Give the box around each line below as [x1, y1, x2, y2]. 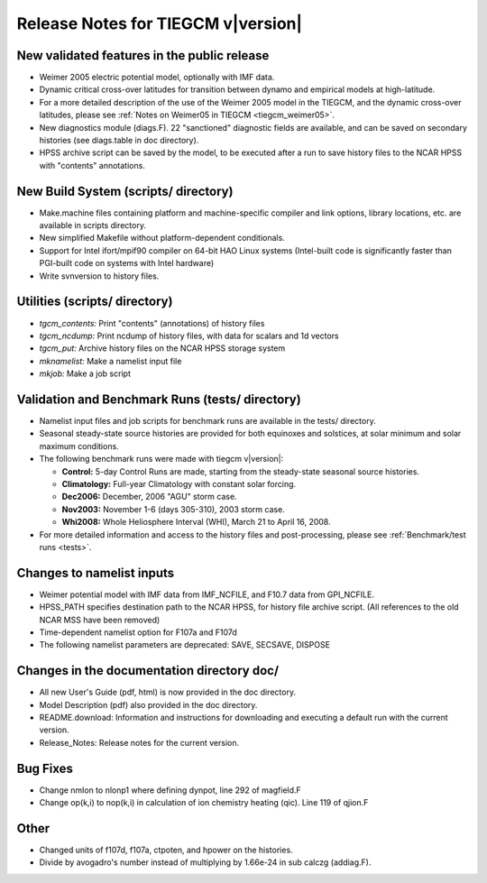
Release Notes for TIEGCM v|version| [16, 14, 302, 33]
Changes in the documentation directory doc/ [16, 663, 280, 678]
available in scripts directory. [39, 220, 146, 231]
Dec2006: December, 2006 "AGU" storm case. [61, 492, 238, 502]
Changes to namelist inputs [16, 565, 175, 581]
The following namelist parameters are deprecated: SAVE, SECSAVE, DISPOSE [39, 639, 331, 650]
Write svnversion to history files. [39, 271, 160, 281]
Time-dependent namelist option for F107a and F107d [39, 627, 238, 638]
